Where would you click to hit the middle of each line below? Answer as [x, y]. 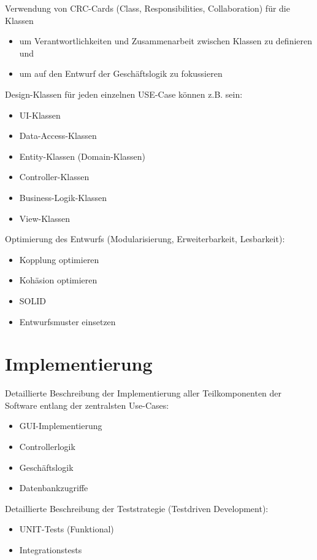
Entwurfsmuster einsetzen [67, 321]
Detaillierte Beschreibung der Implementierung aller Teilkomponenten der [143, 393]
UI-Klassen [40, 115]
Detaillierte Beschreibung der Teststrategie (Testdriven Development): [137, 508]
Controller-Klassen [54, 177]
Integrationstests [51, 549]
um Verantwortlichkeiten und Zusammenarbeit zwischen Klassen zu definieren [166, 41]
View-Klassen [44, 218]
